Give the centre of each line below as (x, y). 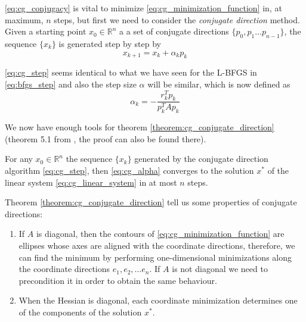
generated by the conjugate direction (201, 159)
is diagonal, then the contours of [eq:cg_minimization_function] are (160, 234)
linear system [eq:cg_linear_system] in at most (91, 182)
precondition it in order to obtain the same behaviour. (118, 280)
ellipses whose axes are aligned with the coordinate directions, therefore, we (157, 246)
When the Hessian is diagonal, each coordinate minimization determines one (158, 300)
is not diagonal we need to (220, 269)
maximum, (24, 19)
